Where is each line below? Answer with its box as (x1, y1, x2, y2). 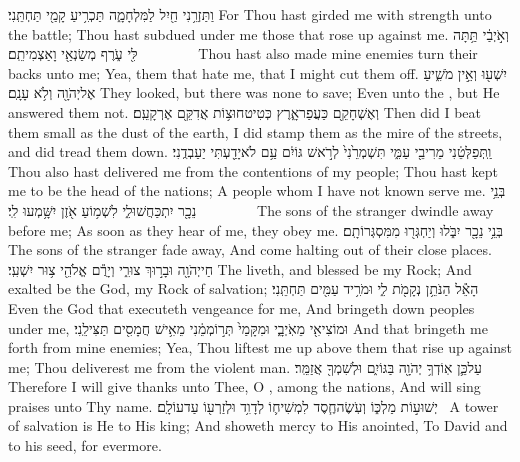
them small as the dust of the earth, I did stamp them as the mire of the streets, (8, 121, 503, 142)
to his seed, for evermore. (8, 435, 162, 456)
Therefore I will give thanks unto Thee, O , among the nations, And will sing (8, 376, 481, 397)
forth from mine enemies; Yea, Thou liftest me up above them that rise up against (8, 337, 513, 358)
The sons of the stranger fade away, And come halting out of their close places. (8, 239, 492, 260)
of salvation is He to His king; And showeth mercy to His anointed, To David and (8, 415, 508, 436)
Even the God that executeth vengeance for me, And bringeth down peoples (8, 297, 475, 318)
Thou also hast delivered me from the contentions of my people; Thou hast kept (8, 160, 498, 181)
